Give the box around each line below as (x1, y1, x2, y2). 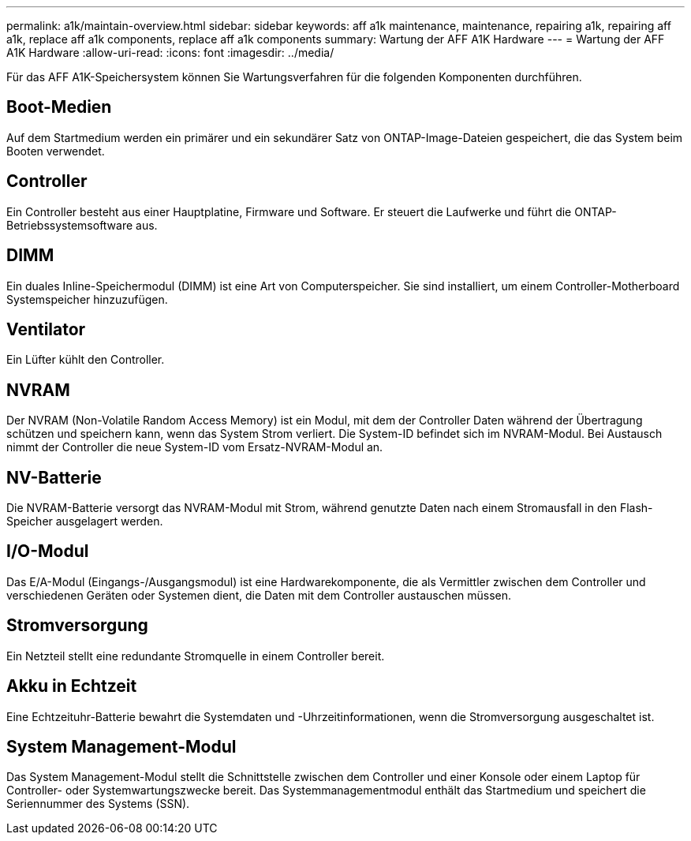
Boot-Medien (6, 97, 112, 118)
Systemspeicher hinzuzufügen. (6, 292, 168, 306)
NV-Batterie (6, 467, 102, 488)
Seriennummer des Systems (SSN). (6, 797, 190, 811)
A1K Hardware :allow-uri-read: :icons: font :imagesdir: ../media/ (6, 46, 334, 59)
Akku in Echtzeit (6, 676, 137, 697)
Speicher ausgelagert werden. (6, 514, 163, 529)
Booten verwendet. (6, 144, 105, 158)
